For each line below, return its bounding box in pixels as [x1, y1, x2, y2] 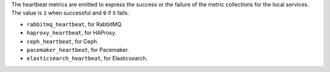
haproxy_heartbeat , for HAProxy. [26, 29, 117, 37]
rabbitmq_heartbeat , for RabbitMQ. [26, 20, 123, 27]
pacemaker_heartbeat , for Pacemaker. [26, 46, 130, 53]
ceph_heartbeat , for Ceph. [26, 37, 99, 45]
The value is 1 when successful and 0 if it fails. [11, 9, 130, 16]
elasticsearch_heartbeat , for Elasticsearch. [26, 55, 148, 62]
